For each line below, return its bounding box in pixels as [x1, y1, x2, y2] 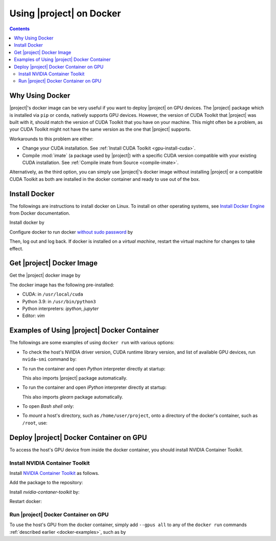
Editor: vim [22, 313, 45, 319]
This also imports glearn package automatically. [22, 393, 124, 400]
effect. [9, 245, 24, 252]
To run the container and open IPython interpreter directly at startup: [22, 384, 167, 390]
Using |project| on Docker [9, 8, 121, 19]
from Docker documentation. [9, 210, 71, 216]
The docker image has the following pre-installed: [9, 282, 114, 288]
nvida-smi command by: [22, 356, 77, 362]
